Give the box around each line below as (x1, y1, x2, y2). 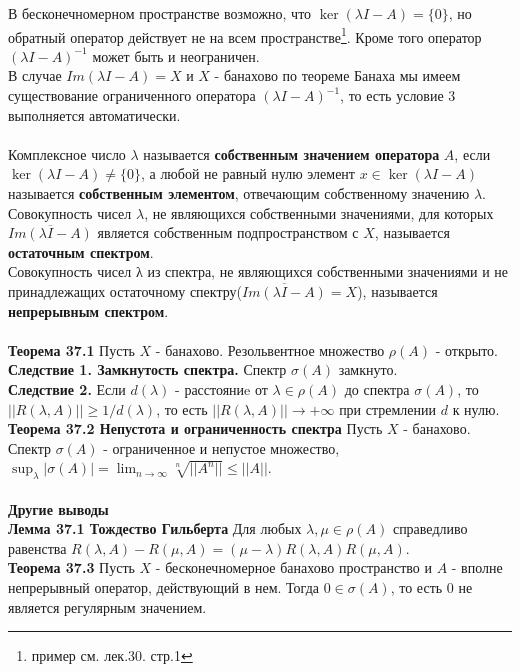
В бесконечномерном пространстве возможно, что (8, 3, 312, 23)
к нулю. (452, 398, 500, 419)
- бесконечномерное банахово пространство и (155, 557, 432, 578)
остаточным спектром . (8, 241, 154, 262)
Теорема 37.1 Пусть (8, 339, 135, 360)
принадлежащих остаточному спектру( (8, 280, 242, 301)
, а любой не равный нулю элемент (140, 163, 355, 184)
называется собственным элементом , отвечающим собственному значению (8, 183, 470, 203)
